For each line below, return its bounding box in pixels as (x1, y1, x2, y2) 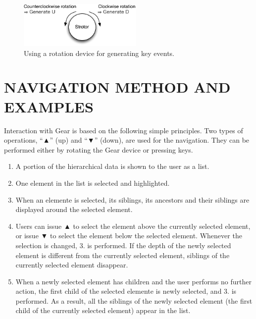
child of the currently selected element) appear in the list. (15, 305, 191, 316)
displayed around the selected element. (15, 204, 133, 214)
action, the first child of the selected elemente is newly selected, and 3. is (15, 286, 237, 296)
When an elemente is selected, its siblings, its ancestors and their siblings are (15, 194, 250, 205)
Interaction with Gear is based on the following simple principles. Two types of (4, 125, 243, 135)
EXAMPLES (4, 96, 94, 116)
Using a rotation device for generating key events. (24, 48, 174, 58)
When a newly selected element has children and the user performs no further (15, 276, 252, 286)
